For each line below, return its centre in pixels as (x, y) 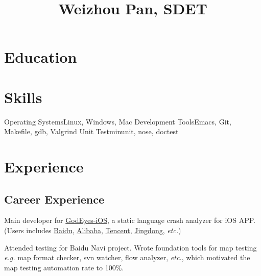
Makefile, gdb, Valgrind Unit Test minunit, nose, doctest (91, 131)
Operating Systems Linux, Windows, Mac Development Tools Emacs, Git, (118, 121)
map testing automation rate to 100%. (64, 267)
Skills (23, 97)
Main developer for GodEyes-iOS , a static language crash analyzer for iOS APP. (130, 220)
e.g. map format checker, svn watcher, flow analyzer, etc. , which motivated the (127, 257)
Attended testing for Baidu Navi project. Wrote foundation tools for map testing (130, 247)
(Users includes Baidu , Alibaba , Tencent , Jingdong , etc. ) (93, 230)
